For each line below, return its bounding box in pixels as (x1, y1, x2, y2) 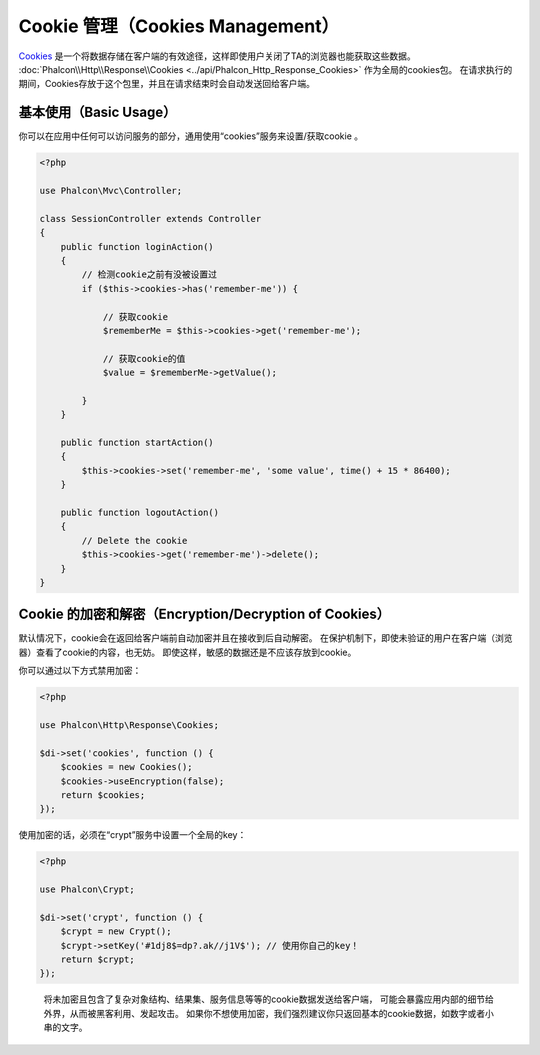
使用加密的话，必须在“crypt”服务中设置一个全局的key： (18, 829, 247, 841)
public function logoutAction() (60, 506, 220, 518)
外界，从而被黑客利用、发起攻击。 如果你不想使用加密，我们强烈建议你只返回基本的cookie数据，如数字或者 (43, 1007, 485, 1019)
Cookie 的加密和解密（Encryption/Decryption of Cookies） (18, 606, 390, 623)
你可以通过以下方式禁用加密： (18, 665, 142, 677)
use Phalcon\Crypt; (39, 884, 135, 895)
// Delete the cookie (81, 535, 188, 546)
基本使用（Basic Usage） (18, 104, 177, 121)
